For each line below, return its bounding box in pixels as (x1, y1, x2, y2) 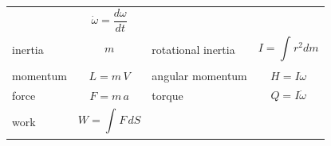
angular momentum (152, 67, 247, 84)
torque (152, 86, 183, 103)
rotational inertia (152, 41, 235, 58)
